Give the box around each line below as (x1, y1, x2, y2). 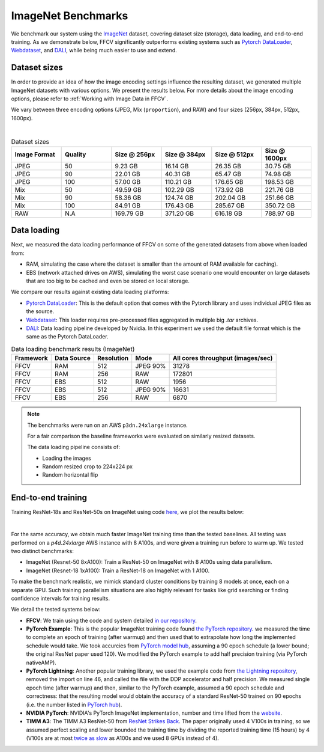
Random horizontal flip (42, 471, 98, 478)
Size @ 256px (115, 150, 155, 159)
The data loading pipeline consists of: (27, 444, 120, 451)
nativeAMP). (26, 659, 56, 666)
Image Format (14, 150, 55, 159)
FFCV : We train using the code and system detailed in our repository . (26, 617, 197, 624)
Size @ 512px (215, 150, 254, 159)
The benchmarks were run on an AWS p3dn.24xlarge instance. (27, 421, 188, 429)
